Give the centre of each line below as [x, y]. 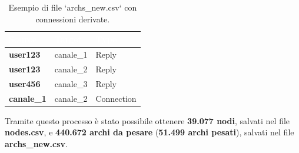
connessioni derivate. [73, 19]
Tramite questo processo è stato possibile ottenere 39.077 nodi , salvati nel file [147, 120]
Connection [116, 98]
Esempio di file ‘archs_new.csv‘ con [73, 7]
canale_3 [71, 83]
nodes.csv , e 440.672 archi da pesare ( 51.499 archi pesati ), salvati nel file [149, 132]
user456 [25, 83]
